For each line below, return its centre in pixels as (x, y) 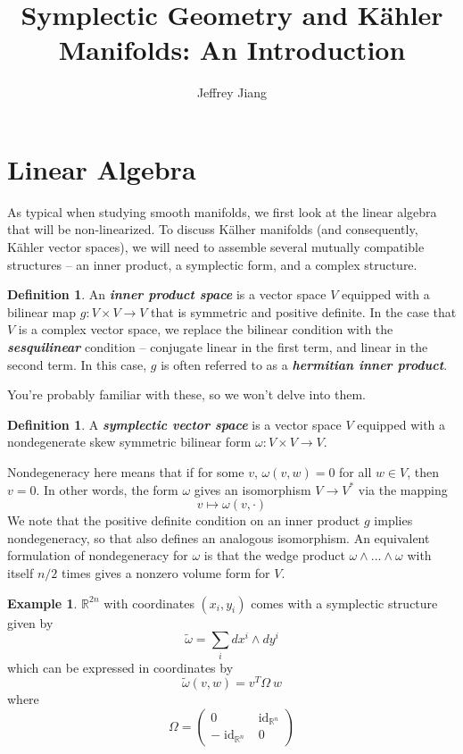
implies (393, 520)
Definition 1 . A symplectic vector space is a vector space (174, 424)
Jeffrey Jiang (232, 92)
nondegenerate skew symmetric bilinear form (129, 442)
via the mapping (403, 489)
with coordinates (149, 603)
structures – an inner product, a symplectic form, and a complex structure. (212, 264)
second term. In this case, (77, 364)
